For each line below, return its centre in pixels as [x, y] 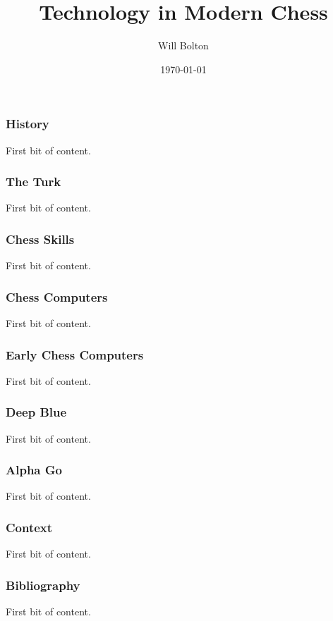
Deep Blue [36, 412]
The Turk [34, 182]
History [28, 124]
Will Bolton [183, 45]
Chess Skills [40, 239]
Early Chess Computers [75, 354]
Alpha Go [34, 470]
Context [29, 527]
